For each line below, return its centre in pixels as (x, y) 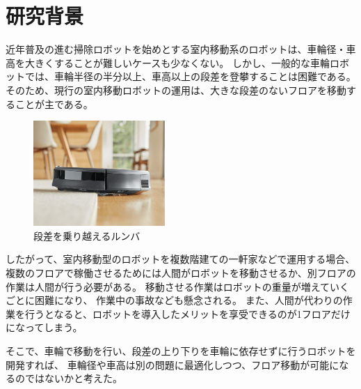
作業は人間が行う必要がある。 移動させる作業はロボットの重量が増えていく (177, 286)
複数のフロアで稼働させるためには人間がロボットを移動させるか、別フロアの (181, 273)
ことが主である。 (54, 104)
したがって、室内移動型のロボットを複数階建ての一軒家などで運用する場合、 (180, 259)
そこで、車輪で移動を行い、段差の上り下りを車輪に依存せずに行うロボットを (181, 350)
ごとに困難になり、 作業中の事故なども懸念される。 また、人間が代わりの (174, 300)
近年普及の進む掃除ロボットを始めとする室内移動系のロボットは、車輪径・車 (181, 49)
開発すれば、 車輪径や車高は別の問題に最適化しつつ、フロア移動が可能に (173, 364)
